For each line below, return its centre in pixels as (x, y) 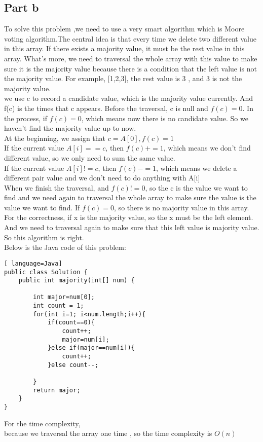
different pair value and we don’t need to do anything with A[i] (102, 178)
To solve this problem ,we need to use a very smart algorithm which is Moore (124, 29)
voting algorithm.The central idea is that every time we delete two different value (130, 38)
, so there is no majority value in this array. (182, 207)
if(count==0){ (71, 323)
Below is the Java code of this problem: (65, 247)
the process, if (26, 118)
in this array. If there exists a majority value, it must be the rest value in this (124, 48)
